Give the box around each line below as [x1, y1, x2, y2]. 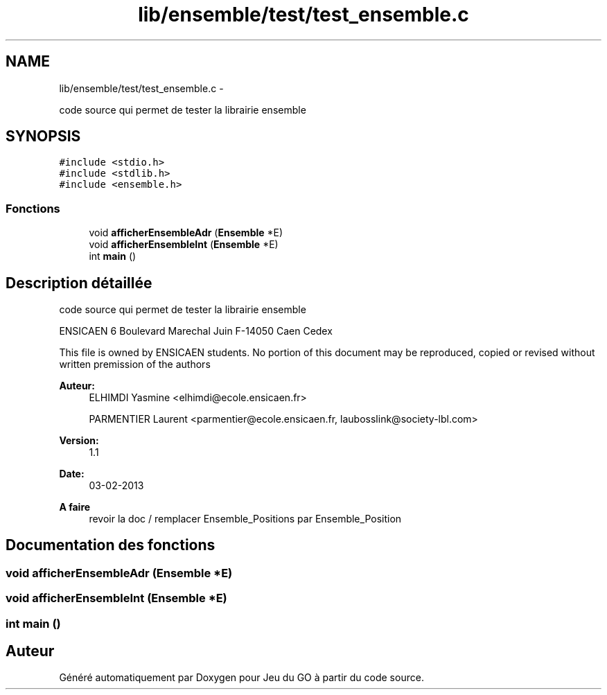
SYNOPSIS [6, 127, 81, 146]
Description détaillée [6, 274, 152, 292]
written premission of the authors [59, 358, 211, 371]
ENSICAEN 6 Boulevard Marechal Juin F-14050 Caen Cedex [59, 325, 333, 337]
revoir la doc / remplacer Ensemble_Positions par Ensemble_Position [89, 513, 402, 525]
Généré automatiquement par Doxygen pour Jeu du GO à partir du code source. [59, 671, 424, 684]
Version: [59, 434, 99, 447]
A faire [59, 501, 91, 513]
